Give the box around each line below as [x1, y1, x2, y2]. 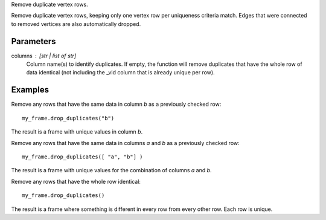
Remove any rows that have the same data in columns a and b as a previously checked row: [11, 139, 240, 146]
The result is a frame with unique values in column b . [11, 128, 143, 135]
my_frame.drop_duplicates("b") [22, 115, 115, 121]
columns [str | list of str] [11, 52, 77, 59]
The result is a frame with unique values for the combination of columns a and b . [11, 167, 212, 174]
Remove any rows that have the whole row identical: [11, 178, 141, 185]
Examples [11, 85, 50, 95]
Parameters [11, 36, 56, 47]
